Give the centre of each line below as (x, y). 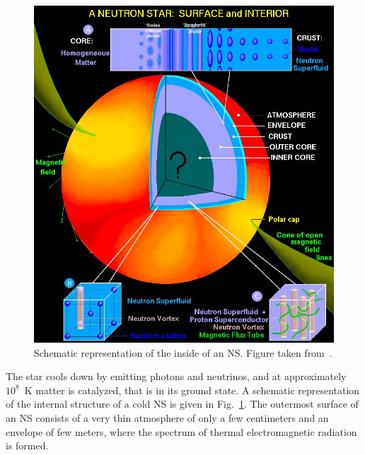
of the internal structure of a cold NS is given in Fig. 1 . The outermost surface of (182, 404)
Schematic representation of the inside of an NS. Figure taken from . (183, 352)
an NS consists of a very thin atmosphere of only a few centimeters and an (167, 417)
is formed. (27, 445)
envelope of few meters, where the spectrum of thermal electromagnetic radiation (181, 431)
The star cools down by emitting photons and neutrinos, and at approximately (176, 376)
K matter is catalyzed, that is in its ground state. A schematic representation (192, 390)
